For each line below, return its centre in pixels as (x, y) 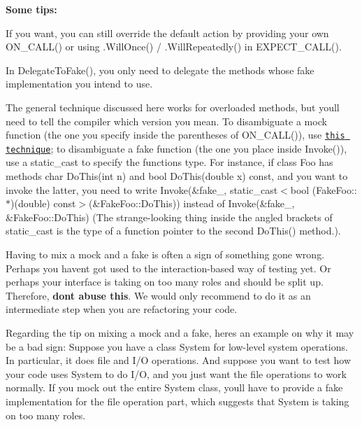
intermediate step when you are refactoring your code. (122, 309)
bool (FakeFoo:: (324, 189)
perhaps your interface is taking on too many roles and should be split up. (165, 282)
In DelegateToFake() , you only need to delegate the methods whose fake (160, 70)
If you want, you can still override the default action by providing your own (167, 33)
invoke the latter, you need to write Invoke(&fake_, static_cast (142, 189)
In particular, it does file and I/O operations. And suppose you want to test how (179, 360)
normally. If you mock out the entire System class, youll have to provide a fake (174, 387)
